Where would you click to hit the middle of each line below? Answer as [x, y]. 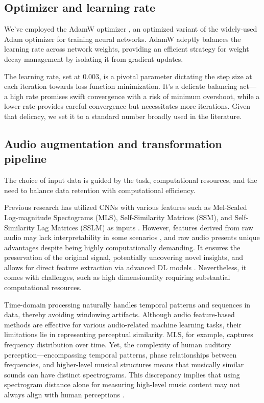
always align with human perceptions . [64, 395]
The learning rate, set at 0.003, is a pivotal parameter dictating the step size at [128, 76]
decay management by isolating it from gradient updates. [94, 58]
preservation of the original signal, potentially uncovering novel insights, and [124, 257]
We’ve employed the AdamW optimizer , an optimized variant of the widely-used [131, 29]
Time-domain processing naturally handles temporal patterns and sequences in [127, 304]
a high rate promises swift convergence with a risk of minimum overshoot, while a [132, 96]
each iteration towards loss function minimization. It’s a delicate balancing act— [130, 86]
